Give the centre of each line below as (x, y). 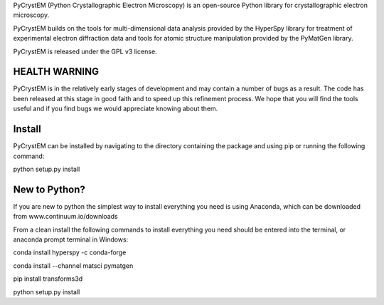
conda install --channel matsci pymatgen (73, 265)
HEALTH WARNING (56, 72)
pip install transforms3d (48, 279)
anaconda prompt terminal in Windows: (71, 239)
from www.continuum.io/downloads (65, 217)
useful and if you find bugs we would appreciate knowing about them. (116, 109)
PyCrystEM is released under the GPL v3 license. (85, 51)
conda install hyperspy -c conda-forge (70, 252)
